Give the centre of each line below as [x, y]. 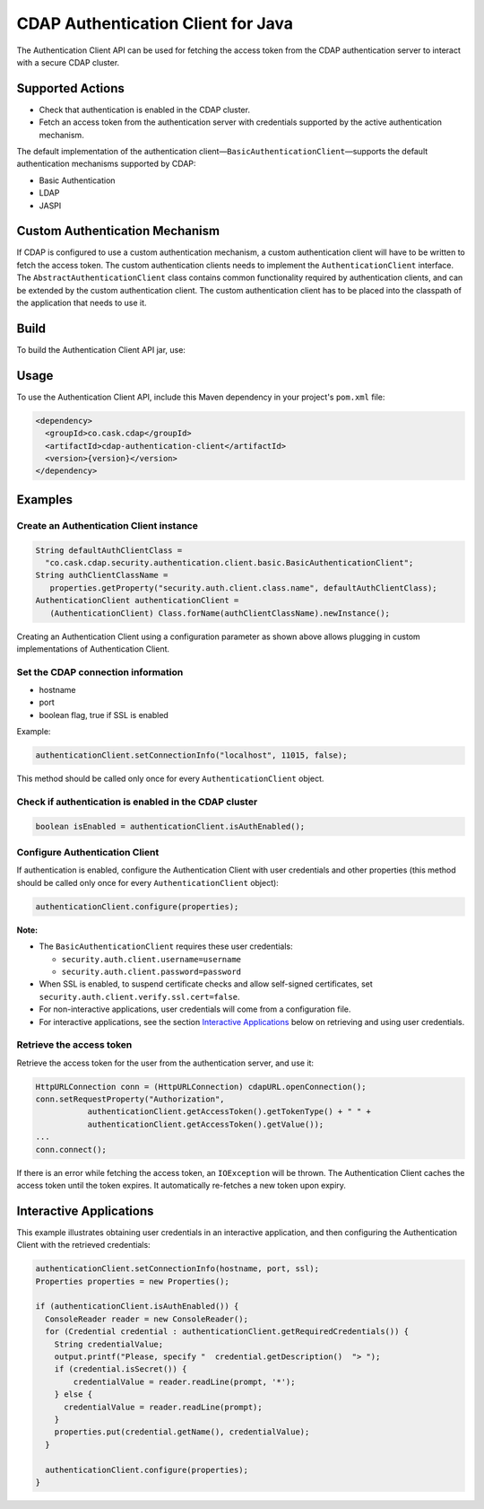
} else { [73, 1395]
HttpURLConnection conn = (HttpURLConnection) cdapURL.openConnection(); [201, 1087]
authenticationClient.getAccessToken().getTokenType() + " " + [229, 1112]
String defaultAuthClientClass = [109, 550]
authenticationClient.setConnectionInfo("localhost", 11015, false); [191, 755]
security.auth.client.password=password [151, 971]
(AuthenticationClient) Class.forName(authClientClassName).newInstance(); [220, 613]
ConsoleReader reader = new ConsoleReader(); [147, 1319]
